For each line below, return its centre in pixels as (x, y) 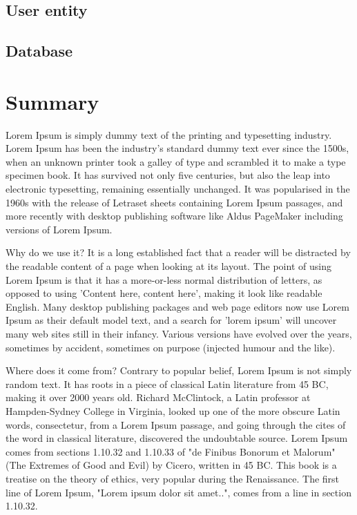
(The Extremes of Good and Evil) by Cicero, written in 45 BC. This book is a (171, 465)
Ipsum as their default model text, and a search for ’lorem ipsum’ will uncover (171, 320)
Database (39, 51)
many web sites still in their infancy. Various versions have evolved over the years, (179, 333)
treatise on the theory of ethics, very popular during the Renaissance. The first (173, 478)
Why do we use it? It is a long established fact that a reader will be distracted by (178, 252)
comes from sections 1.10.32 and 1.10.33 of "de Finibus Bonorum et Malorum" (171, 451)
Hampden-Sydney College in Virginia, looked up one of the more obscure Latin (173, 410)
